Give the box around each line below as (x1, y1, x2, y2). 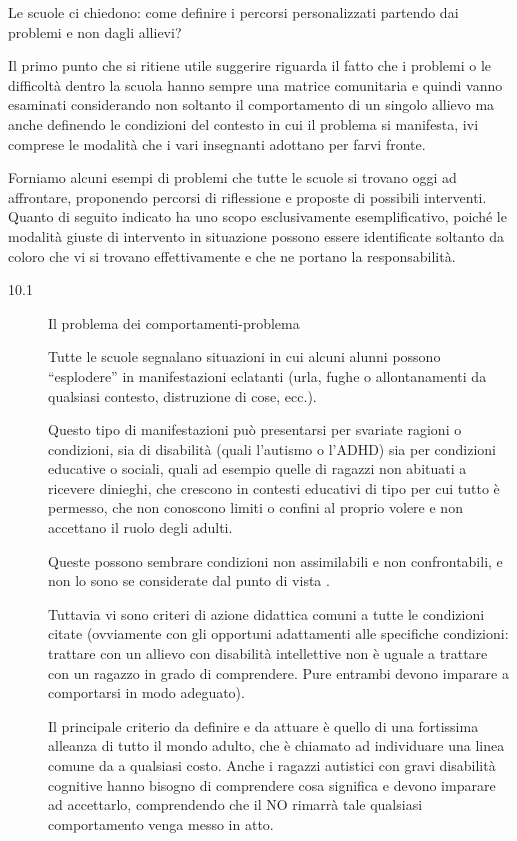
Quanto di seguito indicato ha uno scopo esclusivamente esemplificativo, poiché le (8, 206, 507, 227)
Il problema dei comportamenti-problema (48, 312, 300, 333)
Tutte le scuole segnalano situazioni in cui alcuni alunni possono (48, 346, 441, 367)
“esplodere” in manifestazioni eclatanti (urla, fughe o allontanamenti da (48, 365, 487, 386)
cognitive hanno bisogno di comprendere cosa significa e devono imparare (48, 774, 496, 795)
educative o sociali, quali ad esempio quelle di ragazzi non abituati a (48, 458, 467, 479)
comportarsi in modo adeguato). (48, 682, 245, 703)
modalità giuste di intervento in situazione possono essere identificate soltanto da (8, 225, 505, 246)
